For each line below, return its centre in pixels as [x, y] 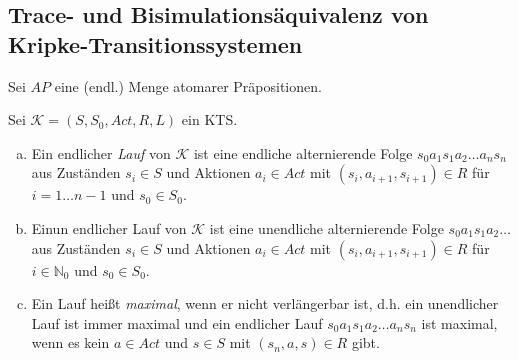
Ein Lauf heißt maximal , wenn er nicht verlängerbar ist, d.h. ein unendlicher [265, 303]
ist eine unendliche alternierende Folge [326, 227]
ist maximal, [459, 322]
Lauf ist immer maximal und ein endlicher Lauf [177, 322]
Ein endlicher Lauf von [101, 152]
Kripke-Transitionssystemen [155, 43]
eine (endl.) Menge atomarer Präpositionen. [188, 85]
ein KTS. [209, 119]
